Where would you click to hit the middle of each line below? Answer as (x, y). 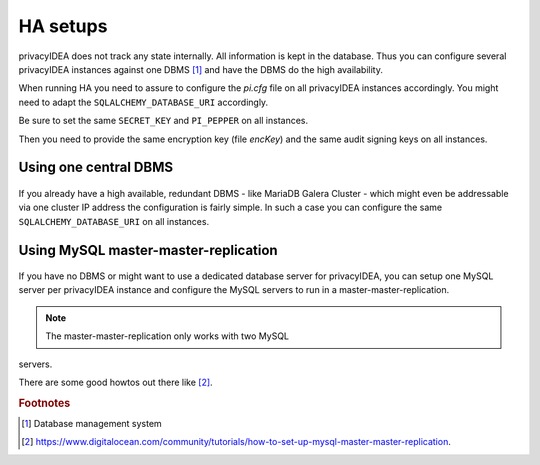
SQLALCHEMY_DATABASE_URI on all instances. (114, 221)
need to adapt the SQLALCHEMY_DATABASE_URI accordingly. (143, 102)
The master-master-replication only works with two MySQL (167, 336)
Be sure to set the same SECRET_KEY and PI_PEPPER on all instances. (163, 121)
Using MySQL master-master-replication (148, 250)
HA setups (63, 26)
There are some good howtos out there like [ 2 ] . (116, 382)
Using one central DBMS (96, 167)
